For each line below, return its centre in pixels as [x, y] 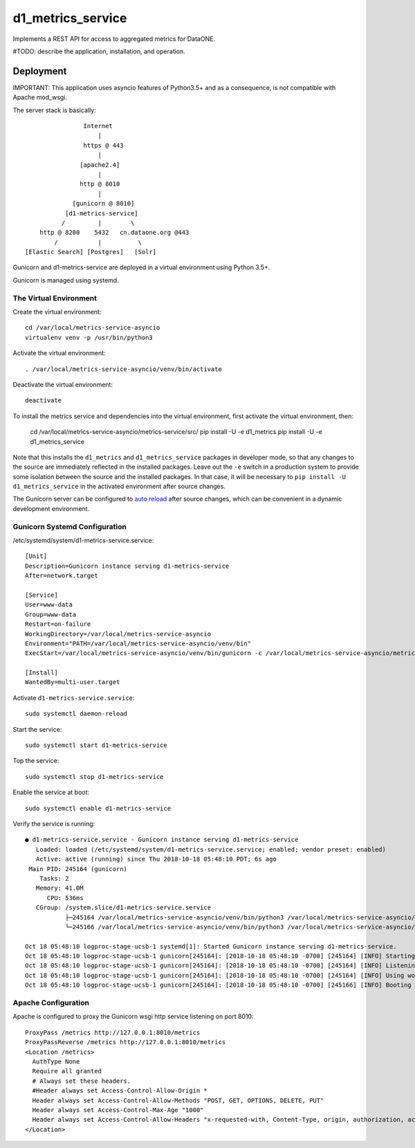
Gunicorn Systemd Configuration [70, 526]
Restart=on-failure [58, 624]
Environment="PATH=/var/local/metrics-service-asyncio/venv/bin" [138, 643]
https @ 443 [103, 145]
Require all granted [67, 1071]
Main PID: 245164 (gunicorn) [78, 869]
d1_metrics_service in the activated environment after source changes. [119, 486]
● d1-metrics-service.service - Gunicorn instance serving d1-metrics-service [162, 840]
